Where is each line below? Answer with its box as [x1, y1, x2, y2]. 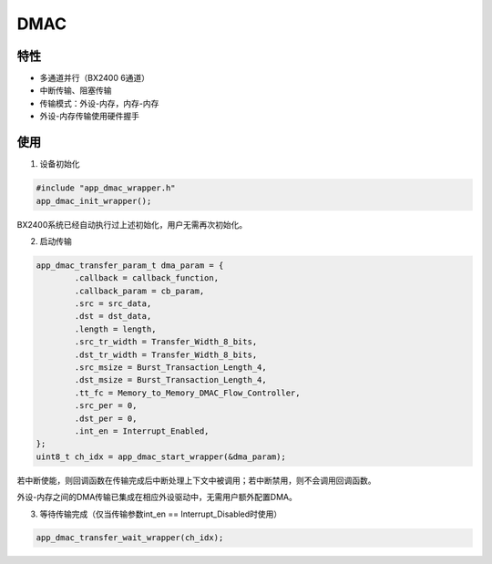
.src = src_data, [74, 299, 152, 309]
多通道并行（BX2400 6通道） [39, 73, 150, 84]
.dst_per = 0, [74, 413, 138, 424]
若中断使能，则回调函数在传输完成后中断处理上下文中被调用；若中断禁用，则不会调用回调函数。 [16, 475, 376, 486]
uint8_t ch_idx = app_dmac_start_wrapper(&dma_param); [36, 451, 286, 462]
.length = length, [74, 323, 157, 334]
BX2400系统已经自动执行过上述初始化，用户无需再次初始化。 [16, 219, 248, 230]
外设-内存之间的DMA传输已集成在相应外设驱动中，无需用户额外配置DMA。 [16, 492, 298, 503]
